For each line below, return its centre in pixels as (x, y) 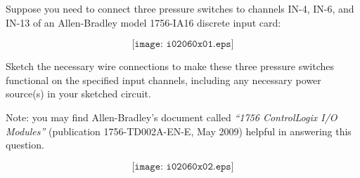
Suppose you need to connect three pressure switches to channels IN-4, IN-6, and (180, 8)
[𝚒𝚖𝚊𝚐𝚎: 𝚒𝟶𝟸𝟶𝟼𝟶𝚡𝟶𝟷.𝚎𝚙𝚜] (183, 44)
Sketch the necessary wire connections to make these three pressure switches (170, 66)
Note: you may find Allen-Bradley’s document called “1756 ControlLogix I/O (172, 117)
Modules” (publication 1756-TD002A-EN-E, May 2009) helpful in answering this (179, 131)
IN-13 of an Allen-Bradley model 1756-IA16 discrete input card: (143, 22)
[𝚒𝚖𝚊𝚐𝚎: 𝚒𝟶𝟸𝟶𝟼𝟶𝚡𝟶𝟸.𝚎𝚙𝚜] (183, 166)
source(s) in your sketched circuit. (78, 94)
